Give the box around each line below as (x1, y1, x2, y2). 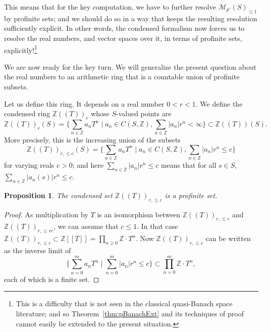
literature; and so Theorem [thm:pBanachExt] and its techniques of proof (16, 308, 244, 318)
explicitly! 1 (4, 43, 37, 55)
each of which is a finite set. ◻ (4, 273, 99, 284)
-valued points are (116, 108, 172, 119)
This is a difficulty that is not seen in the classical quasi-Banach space (16, 298, 233, 309)
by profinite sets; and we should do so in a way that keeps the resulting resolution (4, 13, 257, 23)
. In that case (137, 221, 178, 231)
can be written (205, 233, 251, 244)
